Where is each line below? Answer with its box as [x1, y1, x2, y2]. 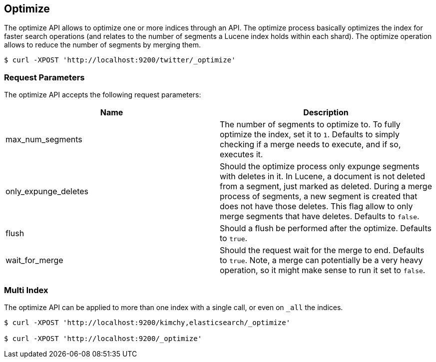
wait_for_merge [5, 255, 63, 266]
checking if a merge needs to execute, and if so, [220, 139, 401, 150]
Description [303, 107, 349, 118]
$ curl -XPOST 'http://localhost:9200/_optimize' [4, 334, 202, 343]
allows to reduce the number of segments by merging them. [4, 40, 201, 49]
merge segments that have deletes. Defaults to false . [220, 211, 420, 222]
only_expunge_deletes [5, 186, 89, 197]
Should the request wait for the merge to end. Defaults [220, 245, 425, 256]
